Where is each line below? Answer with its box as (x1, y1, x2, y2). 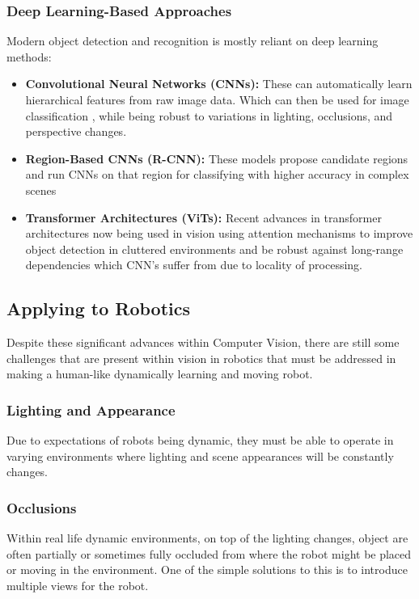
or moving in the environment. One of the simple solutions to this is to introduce (6, 561, 408, 578)
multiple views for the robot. (6, 576, 149, 593)
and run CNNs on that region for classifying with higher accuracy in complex (25, 166, 409, 183)
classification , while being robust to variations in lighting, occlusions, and (25, 107, 393, 124)
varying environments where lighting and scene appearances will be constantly (6, 447, 394, 464)
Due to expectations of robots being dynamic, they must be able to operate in (6, 432, 394, 449)
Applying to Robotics (6, 296, 190, 321)
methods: (6, 48, 52, 65)
